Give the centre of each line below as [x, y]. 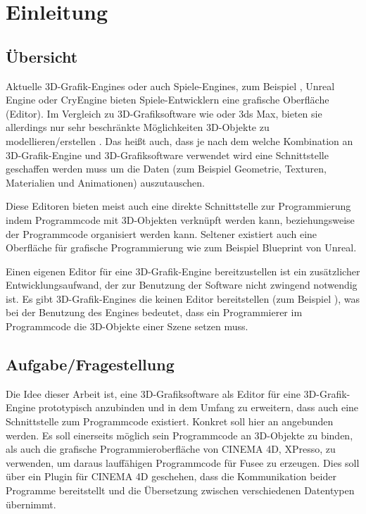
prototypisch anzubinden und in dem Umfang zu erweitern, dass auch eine [198, 407]
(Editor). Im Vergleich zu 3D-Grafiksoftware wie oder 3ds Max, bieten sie [164, 113]
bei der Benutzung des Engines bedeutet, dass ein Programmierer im [154, 312]
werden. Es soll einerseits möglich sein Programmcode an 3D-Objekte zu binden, [179, 435]
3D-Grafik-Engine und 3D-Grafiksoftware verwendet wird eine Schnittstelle [167, 155]
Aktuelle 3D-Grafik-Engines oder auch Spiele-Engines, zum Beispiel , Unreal [170, 86]
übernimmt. [31, 504]
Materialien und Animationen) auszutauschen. [105, 182]
